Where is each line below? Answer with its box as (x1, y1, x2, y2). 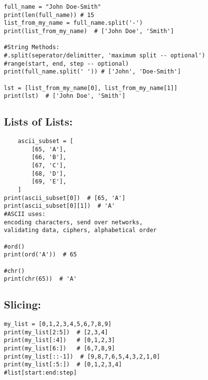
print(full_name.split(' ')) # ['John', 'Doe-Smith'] (4, 68, 181, 75)
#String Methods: (4, 44, 60, 51)
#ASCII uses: (4, 210, 46, 217)
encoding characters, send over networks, (4, 218, 143, 226)
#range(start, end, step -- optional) (4, 60, 129, 67)
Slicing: (4, 297, 41, 312)
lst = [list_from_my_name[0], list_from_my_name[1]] (4, 84, 177, 91)
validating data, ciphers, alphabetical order (4, 227, 157, 234)
